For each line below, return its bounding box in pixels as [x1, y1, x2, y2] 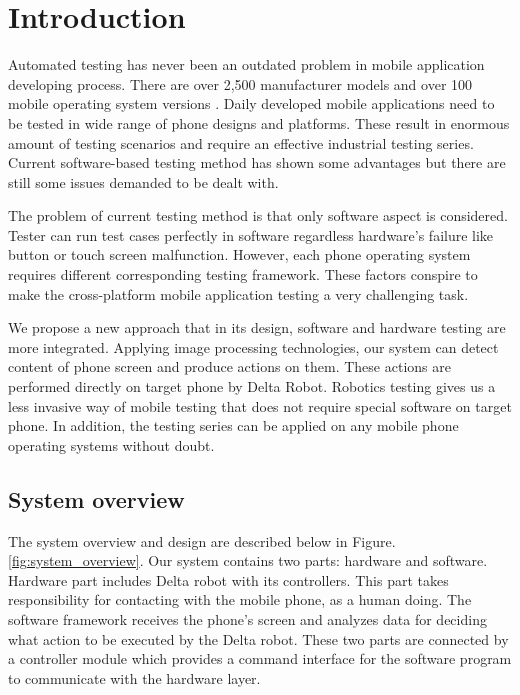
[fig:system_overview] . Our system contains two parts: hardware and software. [8, 550, 488, 571]
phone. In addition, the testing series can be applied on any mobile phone [8, 415, 459, 436]
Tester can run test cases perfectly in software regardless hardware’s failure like [8, 224, 494, 245]
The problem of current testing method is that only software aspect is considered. [8, 205, 508, 226]
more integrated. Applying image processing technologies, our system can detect [8, 336, 499, 357]
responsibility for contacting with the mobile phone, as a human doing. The [8, 589, 472, 610]
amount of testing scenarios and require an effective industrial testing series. [8, 132, 474, 153]
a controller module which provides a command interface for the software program [8, 648, 512, 669]
